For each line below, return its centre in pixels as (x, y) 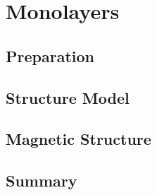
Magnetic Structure (78, 139)
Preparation (50, 55)
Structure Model (68, 97)
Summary (42, 181)
